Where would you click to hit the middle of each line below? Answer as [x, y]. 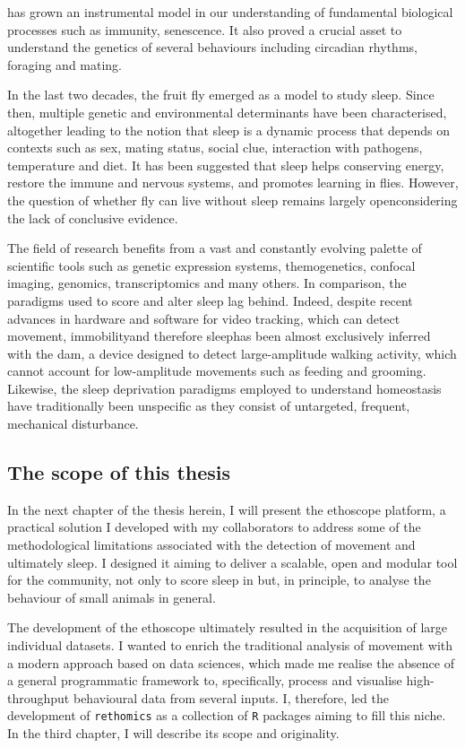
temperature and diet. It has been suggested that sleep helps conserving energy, [226, 165]
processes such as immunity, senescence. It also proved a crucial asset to [205, 29]
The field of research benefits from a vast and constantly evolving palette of [215, 248]
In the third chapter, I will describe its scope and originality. [173, 733]
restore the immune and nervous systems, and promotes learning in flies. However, [233, 183]
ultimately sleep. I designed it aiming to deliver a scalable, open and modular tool [232, 562]
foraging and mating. [65, 64]
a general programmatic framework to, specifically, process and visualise [205, 680]
